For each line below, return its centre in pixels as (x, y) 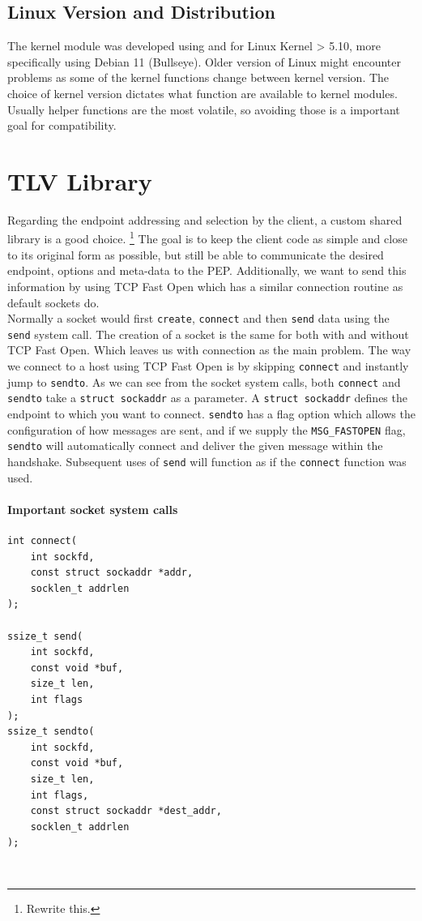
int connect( (42, 541)
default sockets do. (53, 302)
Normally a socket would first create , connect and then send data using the (198, 318)
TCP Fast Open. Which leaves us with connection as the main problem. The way (209, 350)
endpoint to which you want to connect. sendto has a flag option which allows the (211, 413)
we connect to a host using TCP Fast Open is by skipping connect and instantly (208, 366)
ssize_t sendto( (51, 732)
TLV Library (80, 180)
